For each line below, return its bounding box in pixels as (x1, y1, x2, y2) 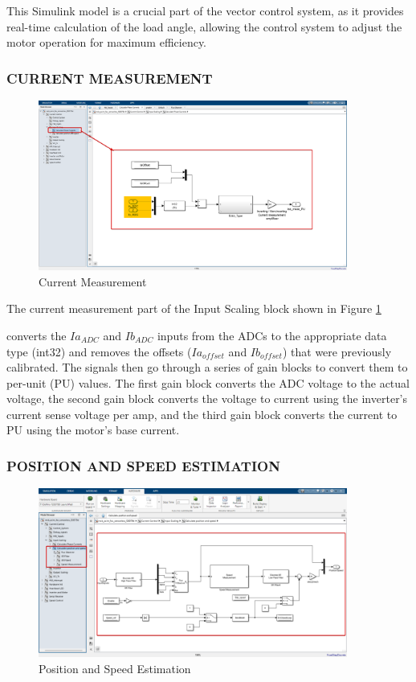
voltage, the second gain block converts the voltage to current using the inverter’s (6, 390, 408, 407)
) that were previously (282, 343, 392, 359)
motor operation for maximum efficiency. (6, 34, 207, 51)
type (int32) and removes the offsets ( (6, 343, 192, 359)
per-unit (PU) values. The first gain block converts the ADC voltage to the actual (6, 374, 410, 391)
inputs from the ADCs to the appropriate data (157, 327, 387, 343)
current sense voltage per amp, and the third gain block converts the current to (6, 405, 398, 422)
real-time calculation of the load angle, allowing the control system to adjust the (6, 18, 402, 35)
